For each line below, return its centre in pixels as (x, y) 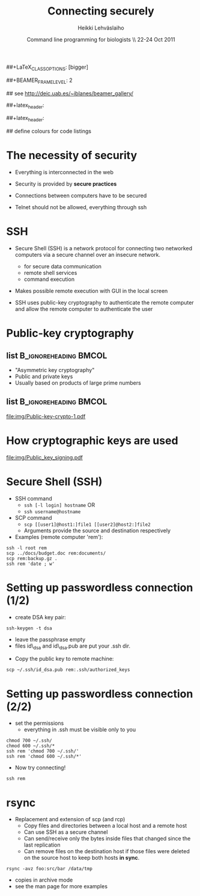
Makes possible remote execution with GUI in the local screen (91, 291)
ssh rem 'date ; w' (31, 564)
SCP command (33, 517)
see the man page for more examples (61, 886)
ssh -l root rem (26, 548)
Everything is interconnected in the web (64, 172)
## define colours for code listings (49, 131)
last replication (42, 845)
